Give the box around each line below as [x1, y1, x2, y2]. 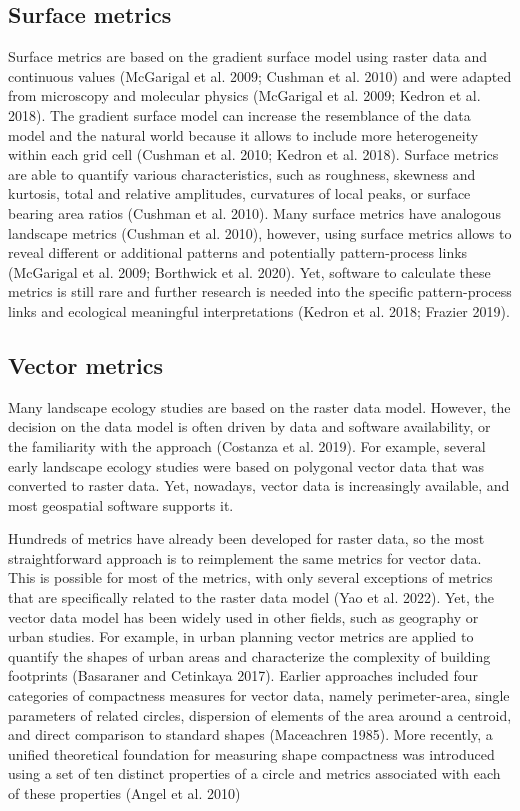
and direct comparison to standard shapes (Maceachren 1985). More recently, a [8, 724, 493, 745]
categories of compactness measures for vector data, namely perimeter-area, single [8, 685, 510, 706]
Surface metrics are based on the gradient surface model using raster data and [8, 46, 487, 67]
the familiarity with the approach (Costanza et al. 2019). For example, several [8, 435, 486, 456]
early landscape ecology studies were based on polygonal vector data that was [8, 455, 485, 476]
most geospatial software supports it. [8, 494, 234, 515]
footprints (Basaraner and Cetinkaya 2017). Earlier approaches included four [8, 665, 478, 686]
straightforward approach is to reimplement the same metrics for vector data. [8, 547, 482, 568]
